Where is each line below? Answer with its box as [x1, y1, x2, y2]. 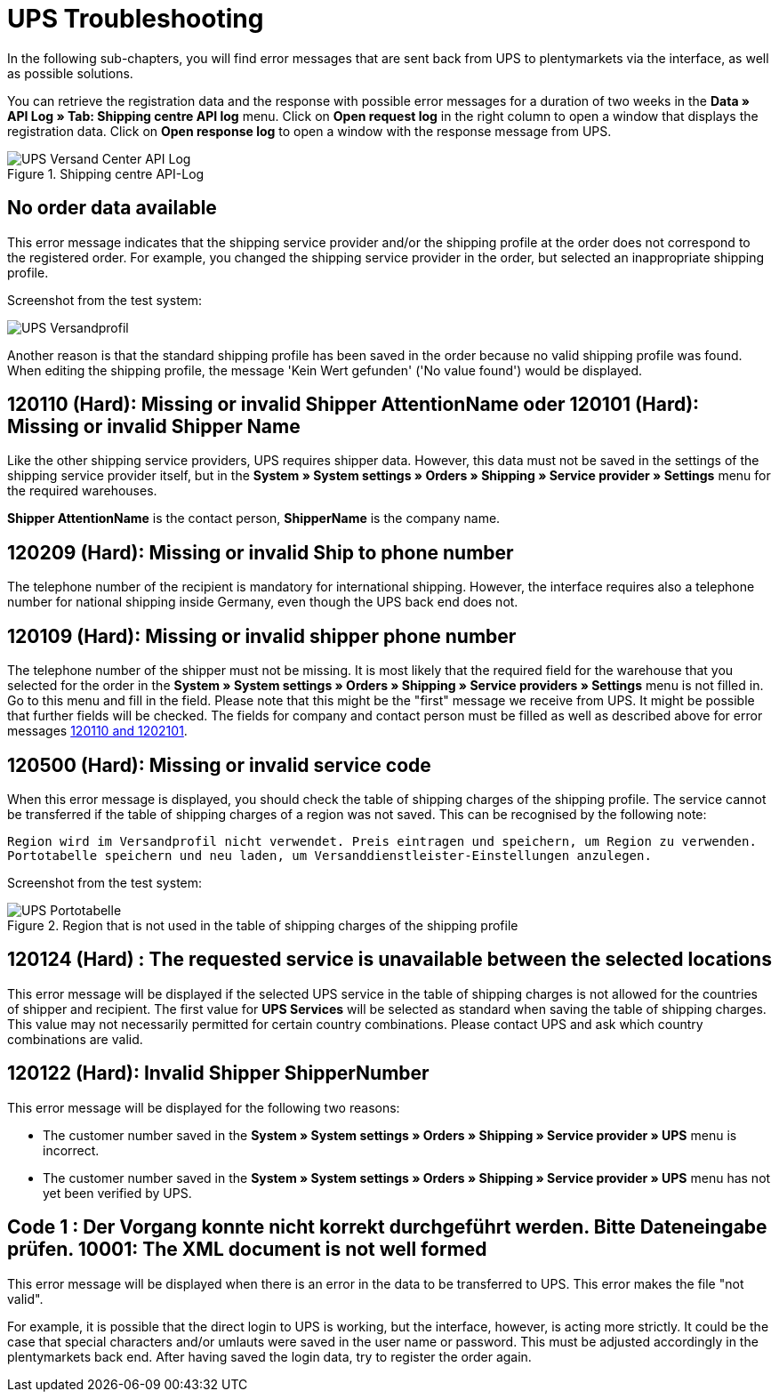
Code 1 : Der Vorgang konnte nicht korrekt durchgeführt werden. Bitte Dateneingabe [7, 1216, 767, 1239]
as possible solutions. [7, 65, 133, 81]
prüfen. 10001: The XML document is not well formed [7, 1238, 487, 1261]
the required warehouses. [7, 483, 157, 499]
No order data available [7, 197, 217, 220]
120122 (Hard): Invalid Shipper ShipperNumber [7, 1062, 430, 1085]
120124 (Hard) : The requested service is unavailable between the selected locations [7, 948, 772, 971]
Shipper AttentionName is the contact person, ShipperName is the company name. [7, 511, 501, 527]
